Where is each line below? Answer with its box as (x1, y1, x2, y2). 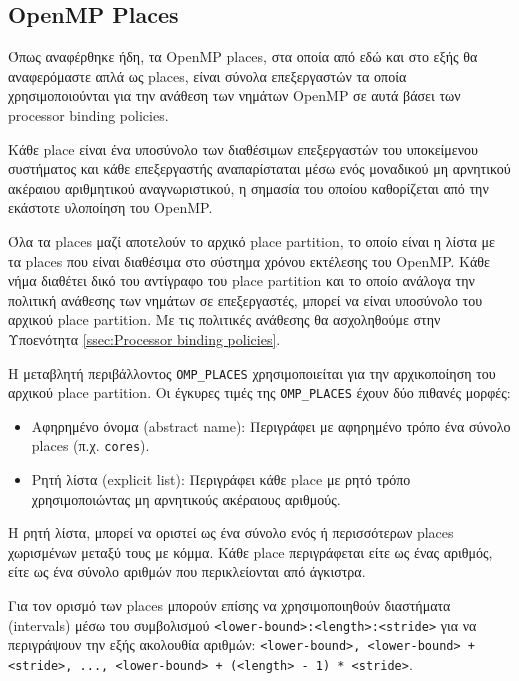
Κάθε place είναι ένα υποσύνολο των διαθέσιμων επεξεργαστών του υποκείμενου (8, 138, 478, 159)
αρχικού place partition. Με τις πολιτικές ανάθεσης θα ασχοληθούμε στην (8, 309, 441, 330)
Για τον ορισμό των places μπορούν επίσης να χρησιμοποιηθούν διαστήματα (8, 595, 451, 616)
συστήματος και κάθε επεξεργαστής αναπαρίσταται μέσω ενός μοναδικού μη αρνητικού (8, 158, 511, 179)
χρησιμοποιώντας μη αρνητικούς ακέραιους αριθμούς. (31, 488, 341, 509)
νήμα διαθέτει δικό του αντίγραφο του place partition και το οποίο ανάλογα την (8, 270, 475, 291)
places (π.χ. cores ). (31, 435, 150, 456)
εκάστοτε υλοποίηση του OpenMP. (8, 197, 213, 218)
